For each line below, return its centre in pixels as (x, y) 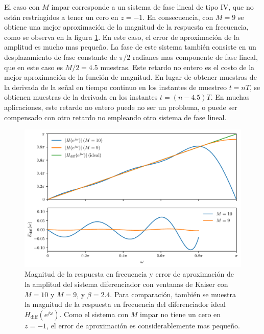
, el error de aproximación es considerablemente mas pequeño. (143, 325)
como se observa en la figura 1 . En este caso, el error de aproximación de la (122, 37)
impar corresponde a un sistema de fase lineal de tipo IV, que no (152, 7)
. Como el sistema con (94, 314)
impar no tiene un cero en (181, 314)
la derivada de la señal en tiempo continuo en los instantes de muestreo (115, 87)
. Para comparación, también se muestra (173, 294)
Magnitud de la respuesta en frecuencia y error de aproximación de (129, 274)
